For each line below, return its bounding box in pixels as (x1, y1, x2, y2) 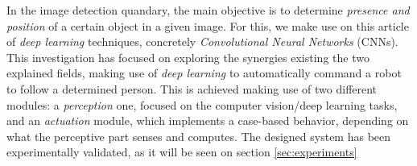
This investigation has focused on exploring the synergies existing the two (6, 48, 370, 65)
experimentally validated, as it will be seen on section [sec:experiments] (6, 143, 357, 160)
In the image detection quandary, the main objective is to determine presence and (6, 2, 410, 18)
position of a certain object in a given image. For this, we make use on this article (6, 17, 409, 34)
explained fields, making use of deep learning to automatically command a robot (6, 64, 402, 81)
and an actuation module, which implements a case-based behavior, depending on (6, 112, 409, 129)
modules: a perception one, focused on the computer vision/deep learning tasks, (6, 96, 398, 113)
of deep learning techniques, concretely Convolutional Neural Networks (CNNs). (6, 33, 398, 50)
